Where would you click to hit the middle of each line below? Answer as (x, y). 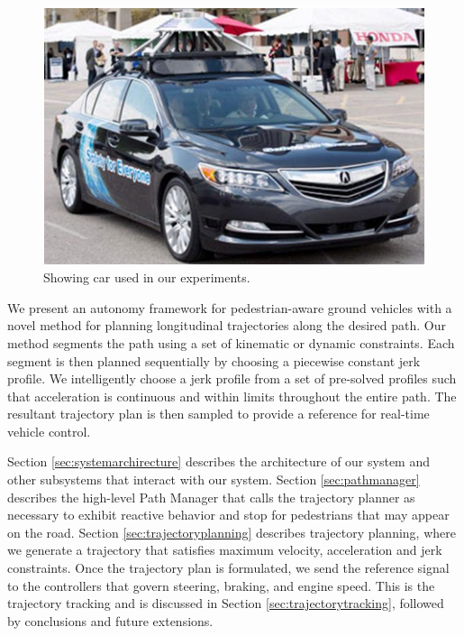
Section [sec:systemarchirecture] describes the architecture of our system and (218, 461)
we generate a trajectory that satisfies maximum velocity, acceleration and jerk (225, 550)
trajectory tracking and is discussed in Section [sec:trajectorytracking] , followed (226, 603)
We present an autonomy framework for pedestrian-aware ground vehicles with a (230, 307)
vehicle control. (49, 431)
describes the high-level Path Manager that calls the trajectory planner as (211, 497)
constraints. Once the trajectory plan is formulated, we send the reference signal (228, 568)
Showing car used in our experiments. (147, 277)
